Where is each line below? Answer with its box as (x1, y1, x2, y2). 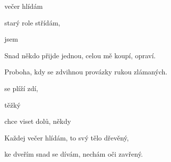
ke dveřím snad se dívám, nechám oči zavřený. (4, 149, 143, 159)
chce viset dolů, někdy (4, 116, 71, 126)
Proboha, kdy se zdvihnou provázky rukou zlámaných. (4, 67, 168, 77)
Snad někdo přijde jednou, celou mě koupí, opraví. (4, 50, 156, 60)
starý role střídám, (4, 17, 60, 27)
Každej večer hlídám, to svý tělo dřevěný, (4, 132, 129, 142)
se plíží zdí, (4, 83, 38, 93)
